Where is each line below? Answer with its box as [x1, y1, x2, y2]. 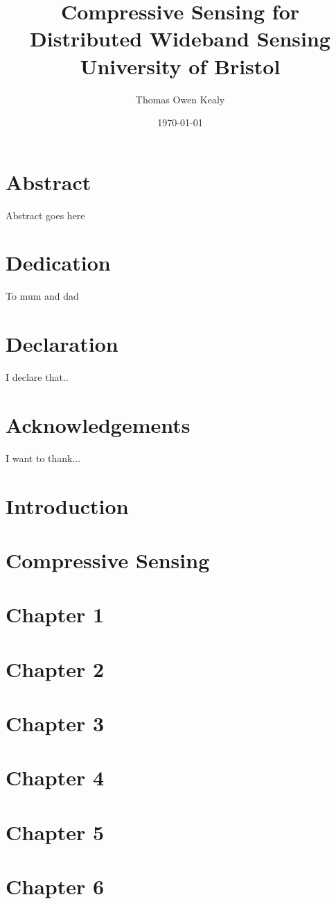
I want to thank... [6, 450, 81, 465]
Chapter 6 [6, 872, 105, 901]
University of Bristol [80, 51, 281, 80]
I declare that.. [6, 370, 69, 384]
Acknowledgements [6, 410, 191, 438]
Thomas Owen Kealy [135, 92, 225, 106]
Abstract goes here [6, 207, 85, 222]
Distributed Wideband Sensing [30, 24, 330, 53]
